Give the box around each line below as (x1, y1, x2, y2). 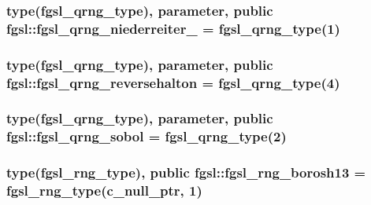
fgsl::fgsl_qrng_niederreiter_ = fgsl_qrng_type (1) (6, 18, 340, 38)
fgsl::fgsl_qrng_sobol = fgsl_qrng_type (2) (6, 126, 287, 146)
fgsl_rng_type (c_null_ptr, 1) (6, 181, 202, 200)
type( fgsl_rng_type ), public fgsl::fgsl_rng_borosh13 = (6, 163, 366, 182)
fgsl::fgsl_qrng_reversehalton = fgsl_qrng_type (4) (6, 72, 340, 92)
